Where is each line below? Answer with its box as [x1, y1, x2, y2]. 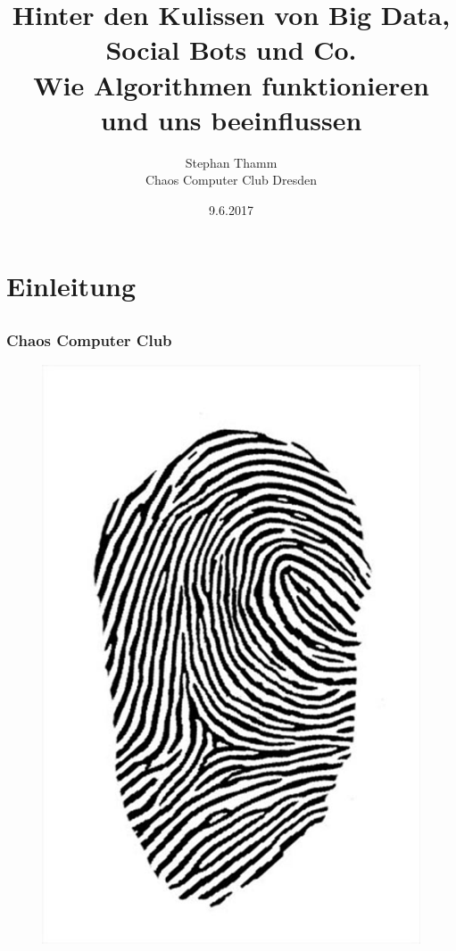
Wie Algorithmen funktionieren [33, 66, 429, 103]
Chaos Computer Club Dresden [145, 170, 318, 189]
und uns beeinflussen [100, 101, 362, 137]
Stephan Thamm [185, 153, 278, 171]
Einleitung [6, 268, 137, 304]
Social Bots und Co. [105, 31, 357, 68]
